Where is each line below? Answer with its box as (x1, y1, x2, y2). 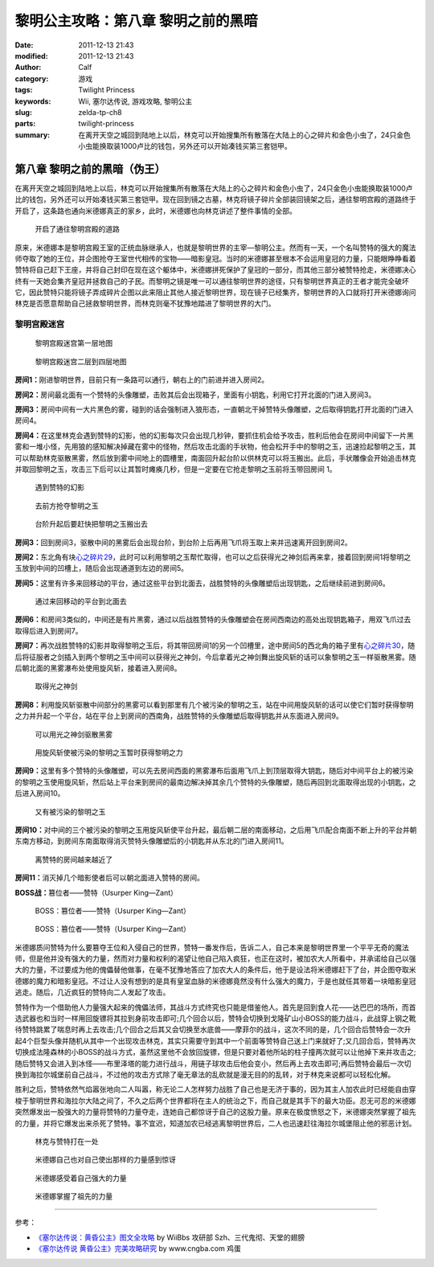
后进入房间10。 (14, 789, 65, 798)
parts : (14, 119, 36, 129)
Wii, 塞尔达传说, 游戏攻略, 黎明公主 (78, 96, 193, 106)
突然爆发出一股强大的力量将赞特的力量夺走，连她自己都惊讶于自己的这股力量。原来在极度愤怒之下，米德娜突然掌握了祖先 (14, 1107, 416, 1117)
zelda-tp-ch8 (78, 107, 122, 117)
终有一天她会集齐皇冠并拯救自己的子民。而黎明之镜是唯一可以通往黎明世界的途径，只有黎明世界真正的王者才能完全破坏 (14, 276, 409, 285)
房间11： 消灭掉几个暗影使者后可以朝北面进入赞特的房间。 (14, 873, 205, 883)
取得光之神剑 (35, 682, 78, 691)
